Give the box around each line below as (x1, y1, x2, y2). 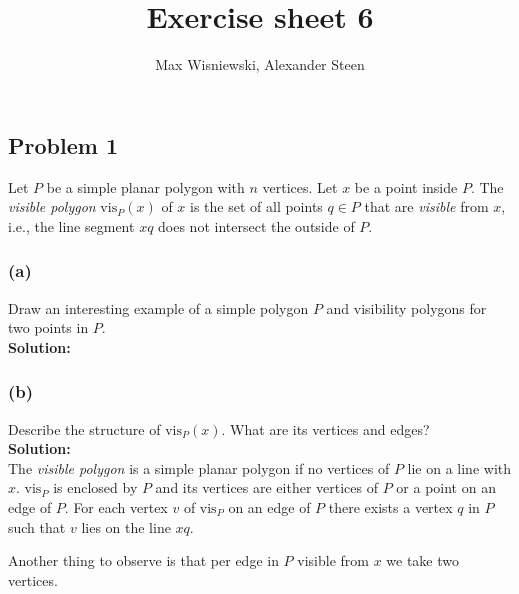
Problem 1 (8, 129, 118, 160)
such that (8, 516, 66, 537)
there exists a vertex (328, 496, 453, 517)
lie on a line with (407, 457, 511, 478)
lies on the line (81, 516, 171, 537)
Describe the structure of (8, 418, 161, 439)
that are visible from (364, 196, 489, 217)
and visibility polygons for (326, 297, 487, 318)
